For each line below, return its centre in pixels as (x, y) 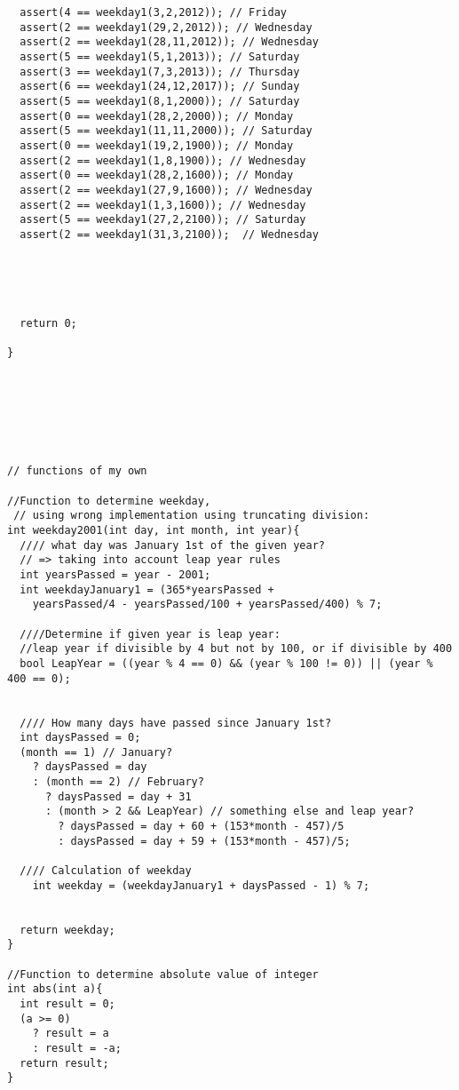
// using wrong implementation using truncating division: (192, 516)
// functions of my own (77, 471)
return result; (64, 1063)
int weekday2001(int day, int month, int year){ (154, 530)
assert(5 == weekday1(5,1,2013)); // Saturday (160, 56)
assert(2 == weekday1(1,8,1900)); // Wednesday (163, 160)
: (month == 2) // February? (118, 782)
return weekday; (67, 930)
